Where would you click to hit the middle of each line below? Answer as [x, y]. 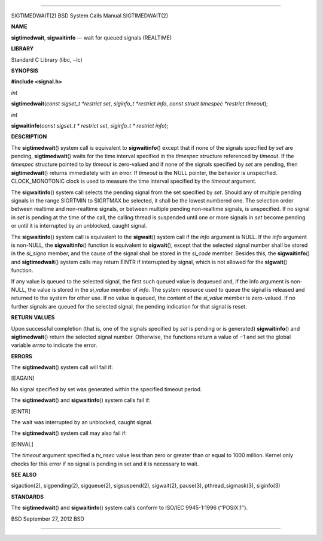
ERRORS [22, 356]
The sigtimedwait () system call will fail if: [62, 367]
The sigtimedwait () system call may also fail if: [69, 433]
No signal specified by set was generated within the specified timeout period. [106, 389]
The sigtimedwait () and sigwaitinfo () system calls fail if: [81, 400]
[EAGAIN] [23, 378]
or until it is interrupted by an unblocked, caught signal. [79, 226]
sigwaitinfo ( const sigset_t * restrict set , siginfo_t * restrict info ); [90, 125]
